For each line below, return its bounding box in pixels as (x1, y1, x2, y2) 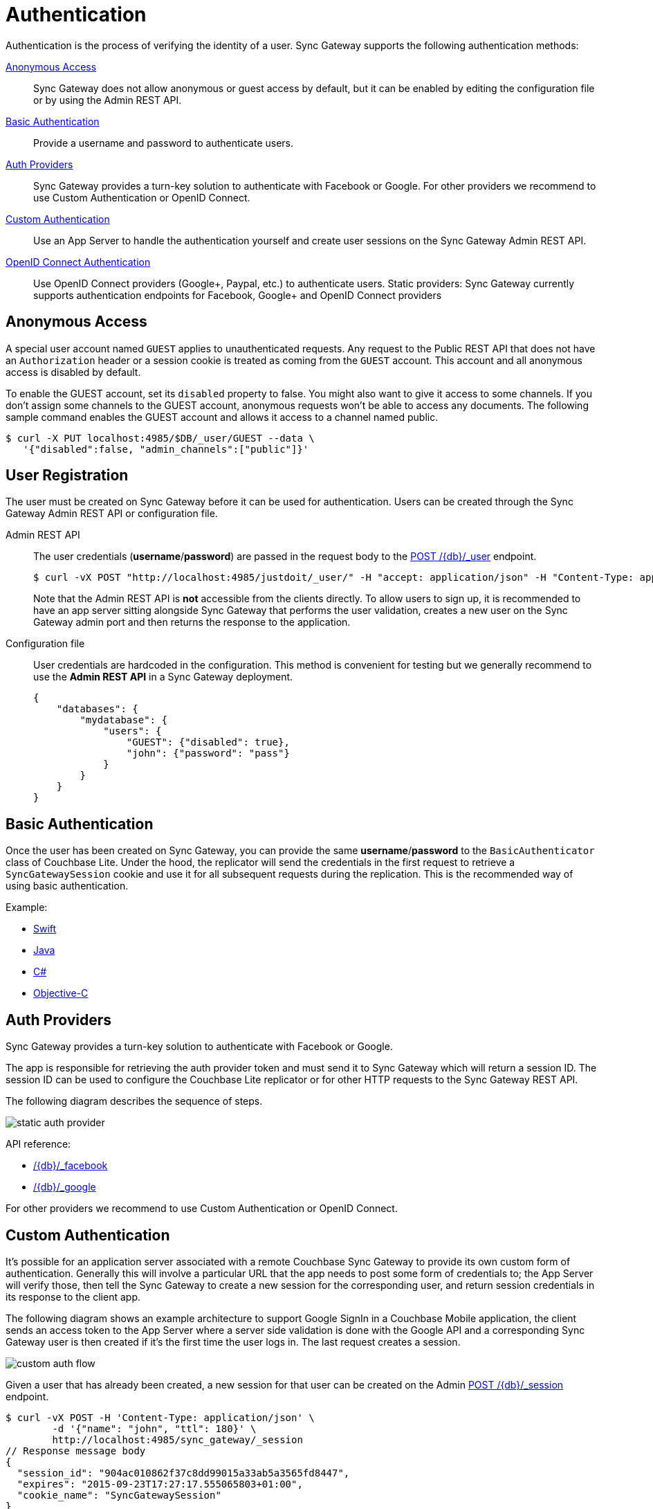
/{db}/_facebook (33, 1159, 108, 1172)
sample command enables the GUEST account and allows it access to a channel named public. (6, 410, 439, 423)
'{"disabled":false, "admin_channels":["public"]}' (23, 443, 309, 455)
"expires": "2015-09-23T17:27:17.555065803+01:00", (17, 1478, 303, 1490)
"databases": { (56, 703, 138, 715)
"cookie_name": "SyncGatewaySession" (17, 1489, 221, 1501)
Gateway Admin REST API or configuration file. (6, 507, 218, 520)
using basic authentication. (6, 880, 129, 892)
